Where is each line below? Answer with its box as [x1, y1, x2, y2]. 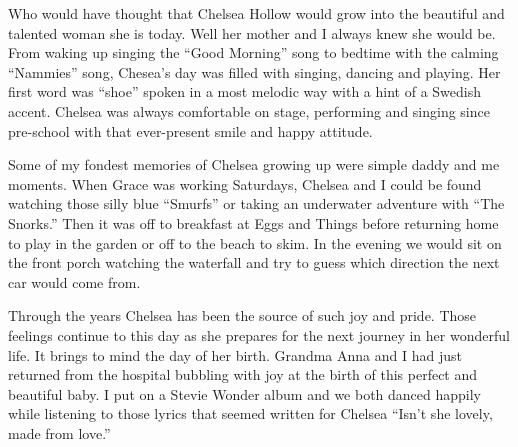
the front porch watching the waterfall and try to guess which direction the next [8, 252, 500, 273]
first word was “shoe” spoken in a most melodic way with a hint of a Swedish [8, 81, 481, 102]
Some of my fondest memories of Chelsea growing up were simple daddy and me [8, 154, 500, 175]
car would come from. [8, 271, 141, 292]
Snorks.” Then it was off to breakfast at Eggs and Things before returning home [8, 212, 499, 233]
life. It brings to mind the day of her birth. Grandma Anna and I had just [8, 344, 462, 365]
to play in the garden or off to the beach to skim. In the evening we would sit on [8, 232, 502, 253]
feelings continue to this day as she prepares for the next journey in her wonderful [8, 324, 510, 345]
